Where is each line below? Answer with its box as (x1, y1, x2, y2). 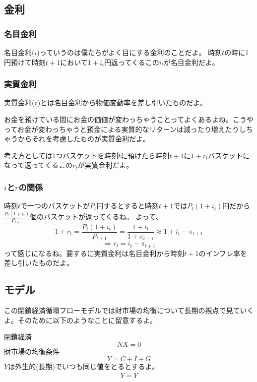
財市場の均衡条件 (4, 346, 60, 356)
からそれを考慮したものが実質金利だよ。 (17, 133, 150, 144)
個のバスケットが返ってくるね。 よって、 (29, 211, 163, 222)
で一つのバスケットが (20, 200, 90, 211)
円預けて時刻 (4, 57, 46, 67)
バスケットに (208, 150, 250, 160)
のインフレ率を (198, 248, 248, 258)
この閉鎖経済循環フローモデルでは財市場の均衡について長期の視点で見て (4, 305, 240, 315)
